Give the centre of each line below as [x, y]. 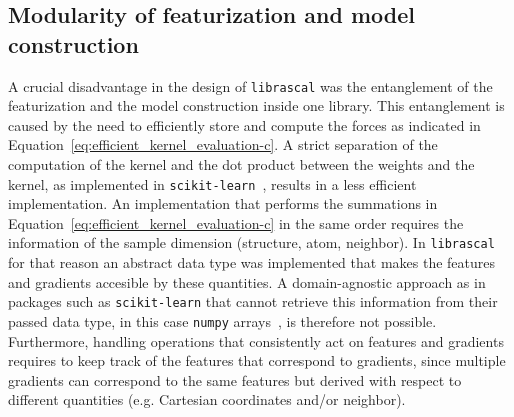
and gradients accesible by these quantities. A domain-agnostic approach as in [247, 281]
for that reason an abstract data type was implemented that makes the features [252, 262]
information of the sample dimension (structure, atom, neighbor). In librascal [251, 242]
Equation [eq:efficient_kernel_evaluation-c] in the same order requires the [236, 222]
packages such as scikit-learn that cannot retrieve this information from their [253, 301]
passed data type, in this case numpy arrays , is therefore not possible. [222, 320]
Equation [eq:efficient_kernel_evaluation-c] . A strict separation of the [223, 144]
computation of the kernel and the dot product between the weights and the [241, 164]
